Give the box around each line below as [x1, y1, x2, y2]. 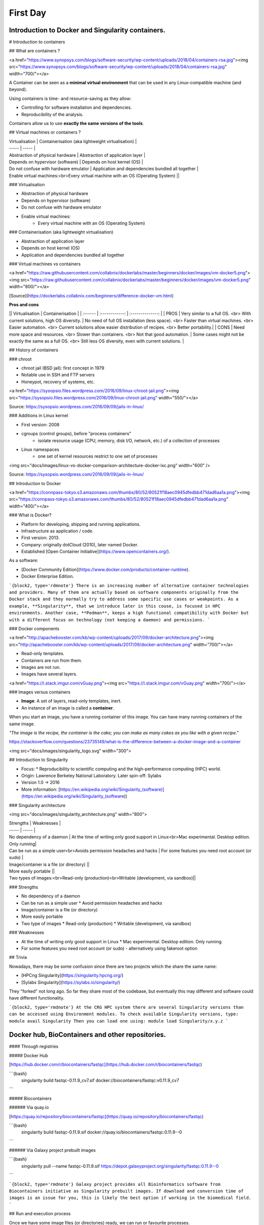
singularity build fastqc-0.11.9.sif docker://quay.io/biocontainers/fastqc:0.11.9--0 [21, 1129, 182, 1135]
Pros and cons [9, 301, 39, 307]
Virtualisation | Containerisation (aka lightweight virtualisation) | [9, 138, 137, 144]
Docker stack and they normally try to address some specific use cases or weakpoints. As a [9, 596, 239, 602]
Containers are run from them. [21, 657, 83, 663]
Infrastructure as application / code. [21, 528, 94, 534]
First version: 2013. [21, 535, 60, 541]
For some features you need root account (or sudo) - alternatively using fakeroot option [21, 945, 198, 951]
